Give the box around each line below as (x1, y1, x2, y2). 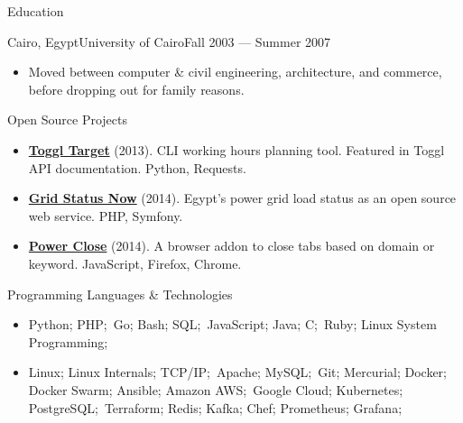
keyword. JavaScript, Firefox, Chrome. (28, 253, 242, 272)
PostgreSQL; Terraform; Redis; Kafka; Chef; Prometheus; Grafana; (28, 398, 403, 417)
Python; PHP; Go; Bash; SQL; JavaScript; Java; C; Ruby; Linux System (28, 315, 437, 334)
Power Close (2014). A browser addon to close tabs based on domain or (28, 236, 435, 255)
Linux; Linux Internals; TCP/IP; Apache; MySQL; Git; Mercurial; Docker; (28, 363, 447, 382)
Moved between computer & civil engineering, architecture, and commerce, (28, 62, 442, 81)
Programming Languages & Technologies (7, 284, 233, 303)
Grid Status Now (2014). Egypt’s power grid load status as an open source (28, 189, 457, 207)
